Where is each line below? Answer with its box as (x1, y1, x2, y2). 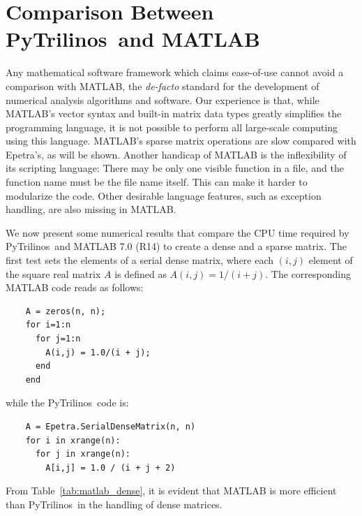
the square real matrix (6, 266, 101, 281)
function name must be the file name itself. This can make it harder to (6, 175, 308, 189)
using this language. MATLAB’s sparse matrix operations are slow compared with (6, 133, 356, 148)
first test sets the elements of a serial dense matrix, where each (6, 253, 274, 267)
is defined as (114, 266, 167, 281)
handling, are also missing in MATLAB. (6, 202, 176, 216)
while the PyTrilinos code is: (6, 395, 129, 410)
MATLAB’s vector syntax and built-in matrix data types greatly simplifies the (6, 106, 342, 121)
